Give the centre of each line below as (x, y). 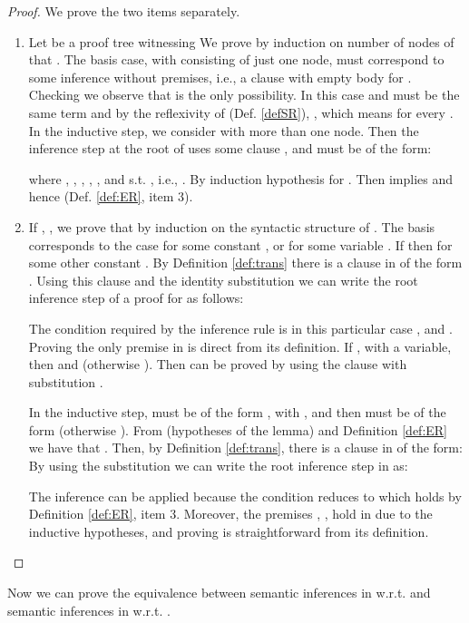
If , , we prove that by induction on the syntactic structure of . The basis (232, 226)
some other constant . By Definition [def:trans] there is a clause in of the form (245, 263)
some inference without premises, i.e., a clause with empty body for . (220, 77)
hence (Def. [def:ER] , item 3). (111, 196)
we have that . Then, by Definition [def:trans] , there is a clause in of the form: (245, 448)
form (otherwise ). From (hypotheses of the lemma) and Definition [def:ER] (238, 429)
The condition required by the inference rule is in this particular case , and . (240, 328)
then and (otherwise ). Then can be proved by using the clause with (218, 364)
